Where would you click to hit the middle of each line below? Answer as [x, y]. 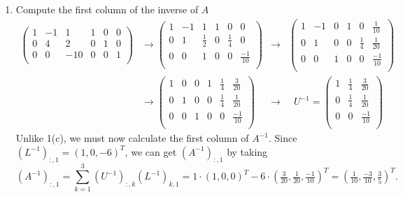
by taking [247, 151]
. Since [283, 138]
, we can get [151, 151]
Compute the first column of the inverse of [107, 9]
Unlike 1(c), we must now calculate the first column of [132, 138]
